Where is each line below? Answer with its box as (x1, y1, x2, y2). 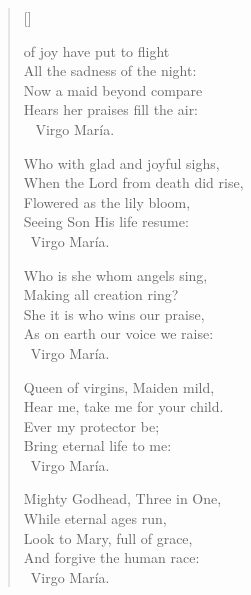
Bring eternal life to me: (23, 435, 172, 456)
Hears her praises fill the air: (23, 99, 199, 120)
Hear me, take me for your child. (23, 396, 224, 417)
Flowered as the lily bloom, (23, 191, 191, 212)
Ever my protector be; (23, 415, 160, 436)
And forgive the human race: (23, 547, 200, 568)
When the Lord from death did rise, (23, 172, 244, 193)
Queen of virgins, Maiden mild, (23, 376, 215, 397)
